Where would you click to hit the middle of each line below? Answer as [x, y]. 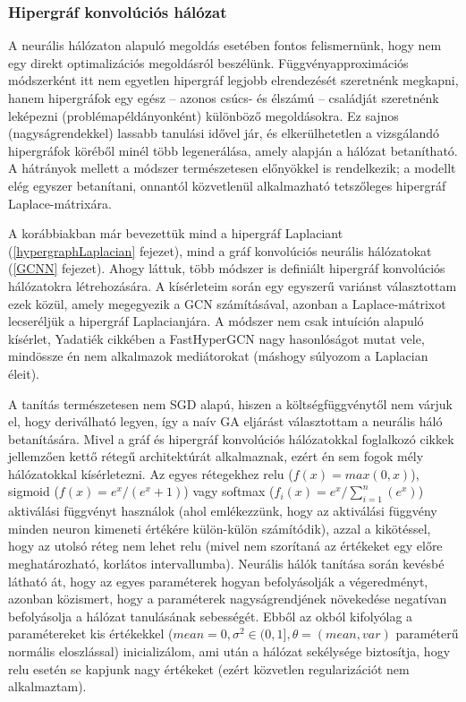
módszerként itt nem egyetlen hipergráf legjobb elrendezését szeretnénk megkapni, [233, 80]
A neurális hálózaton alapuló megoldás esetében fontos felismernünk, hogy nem [225, 45]
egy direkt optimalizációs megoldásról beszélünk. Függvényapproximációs [208, 62]
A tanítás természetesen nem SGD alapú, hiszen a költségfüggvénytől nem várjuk [230, 403]
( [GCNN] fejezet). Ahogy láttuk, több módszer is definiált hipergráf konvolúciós [227, 268]
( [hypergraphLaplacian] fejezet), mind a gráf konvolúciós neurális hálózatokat [220, 250]
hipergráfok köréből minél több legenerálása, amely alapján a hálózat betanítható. [233, 150]
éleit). [24, 373]
